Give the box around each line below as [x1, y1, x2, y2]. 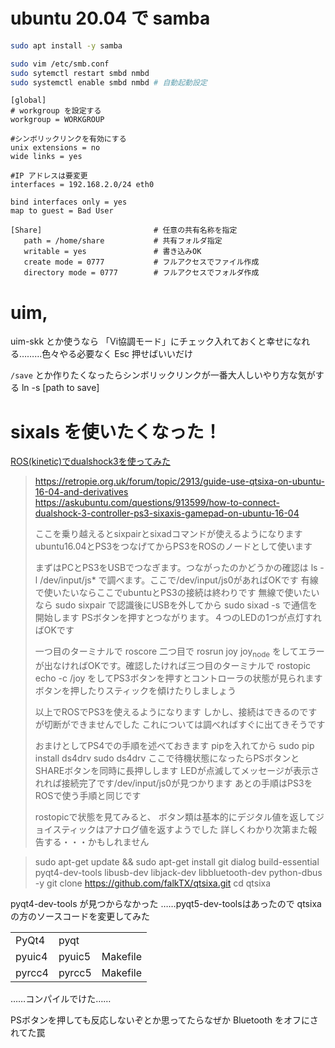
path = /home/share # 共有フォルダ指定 [23, 236, 223, 246]
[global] [10, 95, 47, 106]
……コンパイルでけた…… [10, 993, 112, 1005]
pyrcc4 [15, 966, 49, 980]
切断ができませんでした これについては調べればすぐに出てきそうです [43, 719, 326, 731]
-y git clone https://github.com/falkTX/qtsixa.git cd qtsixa [34, 877, 272, 889]
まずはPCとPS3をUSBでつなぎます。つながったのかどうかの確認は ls [34, 562, 318, 574]
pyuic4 [15, 950, 48, 964]
